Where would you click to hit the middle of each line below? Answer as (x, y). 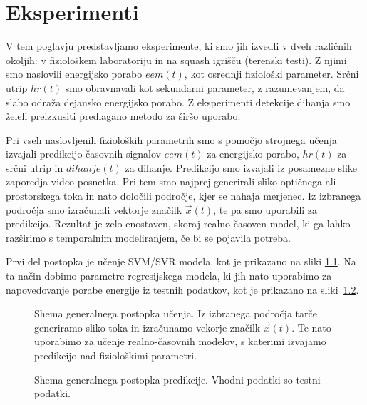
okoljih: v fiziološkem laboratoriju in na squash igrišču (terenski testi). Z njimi (176, 60)
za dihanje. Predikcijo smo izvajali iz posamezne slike (241, 167)
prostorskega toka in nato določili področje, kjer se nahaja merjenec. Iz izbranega (183, 196)
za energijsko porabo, (253, 154)
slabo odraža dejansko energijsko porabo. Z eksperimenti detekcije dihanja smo (178, 102)
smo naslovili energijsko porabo (74, 74)
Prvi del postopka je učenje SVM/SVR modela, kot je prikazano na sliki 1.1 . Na (181, 261)
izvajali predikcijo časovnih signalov (83, 154)
